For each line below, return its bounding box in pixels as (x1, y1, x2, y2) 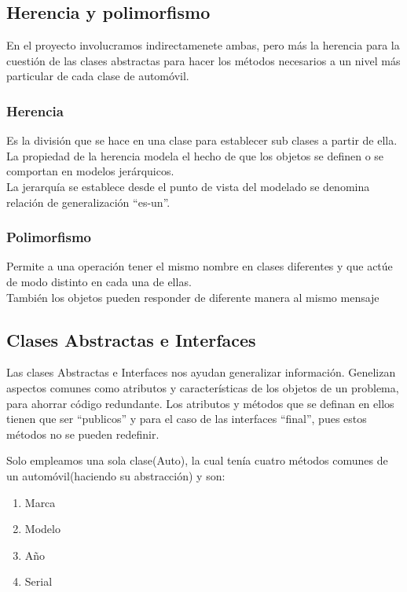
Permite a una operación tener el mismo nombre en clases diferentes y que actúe (6, 258, 393, 274)
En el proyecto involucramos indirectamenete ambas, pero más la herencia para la (6, 37, 400, 53)
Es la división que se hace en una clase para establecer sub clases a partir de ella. (6, 132, 398, 149)
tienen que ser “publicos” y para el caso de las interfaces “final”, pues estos (6, 410, 367, 427)
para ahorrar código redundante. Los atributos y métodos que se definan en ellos (6, 395, 394, 411)
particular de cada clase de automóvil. (6, 68, 189, 84)
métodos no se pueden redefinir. (6, 425, 159, 442)
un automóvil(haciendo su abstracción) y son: (6, 467, 225, 484)
